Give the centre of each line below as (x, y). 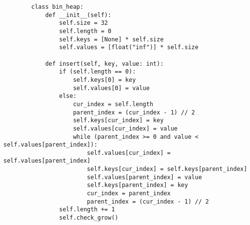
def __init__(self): (78, 15)
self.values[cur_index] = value (125, 128)
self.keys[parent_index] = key (137, 185)
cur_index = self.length (113, 104)
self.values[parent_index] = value (144, 177)
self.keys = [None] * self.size (111, 39)
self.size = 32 (83, 23)
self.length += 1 (87, 210)
